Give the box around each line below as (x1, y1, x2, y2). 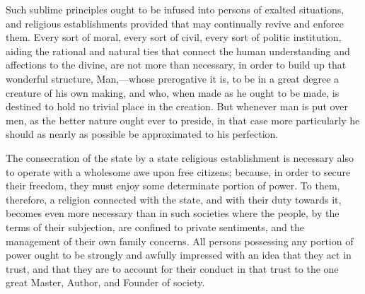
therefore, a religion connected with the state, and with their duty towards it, (6, 192, 342, 206)
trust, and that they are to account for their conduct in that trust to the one (6, 261, 339, 276)
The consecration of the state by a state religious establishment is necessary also (6, 150, 354, 165)
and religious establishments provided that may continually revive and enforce (6, 16, 344, 30)
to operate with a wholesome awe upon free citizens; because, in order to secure (6, 164, 351, 179)
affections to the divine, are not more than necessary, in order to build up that (6, 57, 347, 72)
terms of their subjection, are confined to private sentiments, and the (6, 219, 305, 234)
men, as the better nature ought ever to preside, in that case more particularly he (6, 112, 360, 127)
